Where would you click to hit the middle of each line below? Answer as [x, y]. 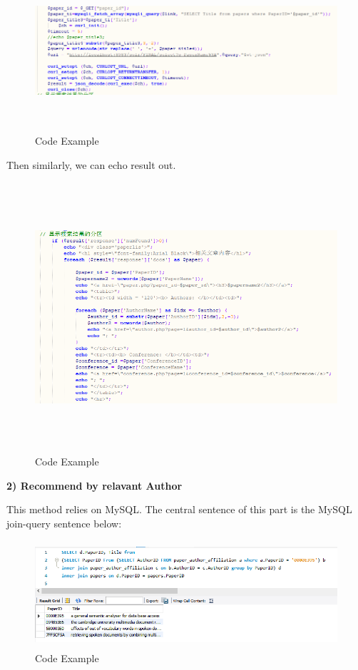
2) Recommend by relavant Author [94, 485]
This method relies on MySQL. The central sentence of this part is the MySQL [179, 509]
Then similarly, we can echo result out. [91, 164]
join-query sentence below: [64, 523]
